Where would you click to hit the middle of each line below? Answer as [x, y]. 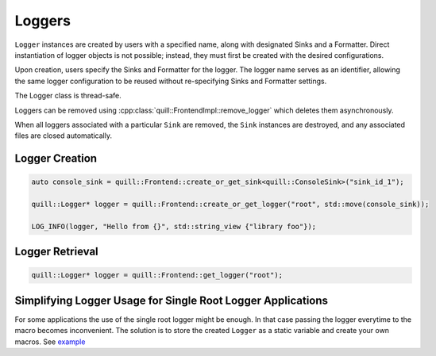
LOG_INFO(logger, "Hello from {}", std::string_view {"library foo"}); [174, 226]
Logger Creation [56, 159]
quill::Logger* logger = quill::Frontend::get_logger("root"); [157, 275]
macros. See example [50, 342]
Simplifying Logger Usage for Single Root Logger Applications [172, 300]
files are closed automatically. [64, 136]
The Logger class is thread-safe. [68, 96]
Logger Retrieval [56, 252]
